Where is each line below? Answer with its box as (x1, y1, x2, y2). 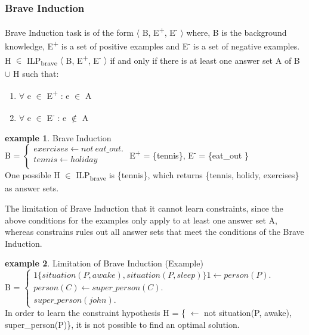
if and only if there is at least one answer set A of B (110, 54, 300, 66)
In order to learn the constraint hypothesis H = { (5, 306, 186, 319)
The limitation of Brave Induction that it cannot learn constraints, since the (5, 201, 283, 214)
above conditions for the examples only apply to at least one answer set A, (5, 213, 277, 226)
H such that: (13, 67, 59, 79)
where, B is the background (186, 26, 287, 38)
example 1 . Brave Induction (5, 131, 112, 144)
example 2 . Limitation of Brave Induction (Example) (5, 257, 203, 269)
